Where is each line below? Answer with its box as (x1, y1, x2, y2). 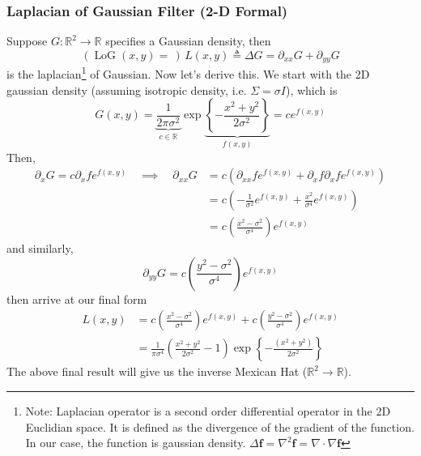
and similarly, (6, 240, 74, 257)
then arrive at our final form (6, 290, 147, 307)
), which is (285, 81, 338, 98)
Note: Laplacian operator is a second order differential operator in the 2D (25, 403, 391, 420)
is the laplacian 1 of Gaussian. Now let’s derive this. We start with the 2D (6, 63, 370, 82)
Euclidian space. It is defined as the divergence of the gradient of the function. (25, 418, 415, 435)
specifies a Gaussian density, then (105, 32, 271, 49)
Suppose (6, 32, 48, 49)
